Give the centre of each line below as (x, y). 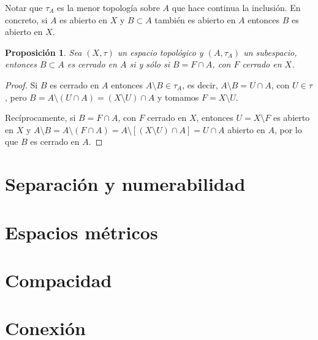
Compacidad (59, 280)
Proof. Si (21, 84)
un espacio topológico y (160, 52)
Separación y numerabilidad (125, 184)
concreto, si (26, 19)
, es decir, (200, 84)
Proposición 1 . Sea (44, 52)
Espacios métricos (81, 232)
